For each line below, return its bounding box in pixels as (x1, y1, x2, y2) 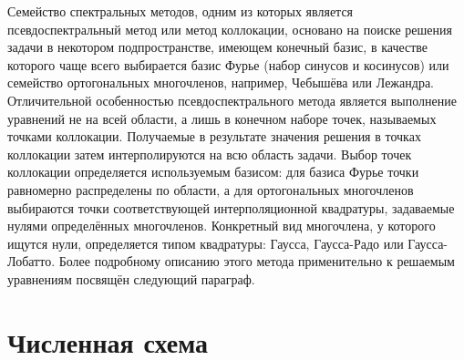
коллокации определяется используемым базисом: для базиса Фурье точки (7, 162, 419, 181)
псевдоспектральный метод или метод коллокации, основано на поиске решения (7, 19, 452, 38)
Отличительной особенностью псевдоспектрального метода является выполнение (7, 90, 457, 109)
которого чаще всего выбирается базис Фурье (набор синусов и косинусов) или (7, 55, 449, 74)
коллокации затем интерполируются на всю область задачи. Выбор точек (7, 144, 412, 163)
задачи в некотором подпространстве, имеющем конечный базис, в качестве (7, 37, 428, 57)
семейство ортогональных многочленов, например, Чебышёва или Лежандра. (7, 73, 434, 92)
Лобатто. (7, 252, 56, 271)
